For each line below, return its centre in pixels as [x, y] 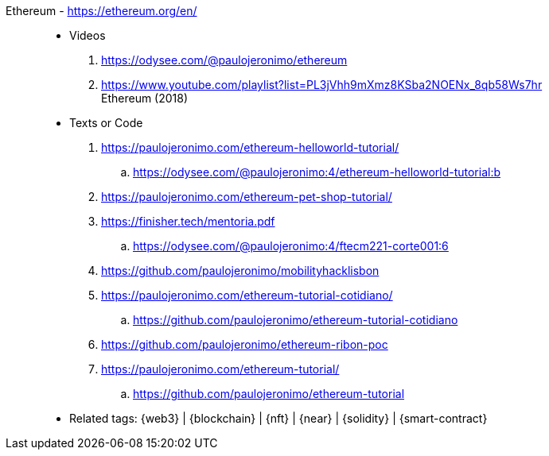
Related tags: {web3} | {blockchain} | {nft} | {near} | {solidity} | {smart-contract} [278, 418]
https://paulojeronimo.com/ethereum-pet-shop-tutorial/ [247, 197]
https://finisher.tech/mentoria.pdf [188, 221]
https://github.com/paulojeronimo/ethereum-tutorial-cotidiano [296, 320]
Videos [88, 35]
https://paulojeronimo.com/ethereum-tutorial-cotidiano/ [247, 295]
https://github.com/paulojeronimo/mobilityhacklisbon [240, 271]
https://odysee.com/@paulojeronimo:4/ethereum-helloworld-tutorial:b [317, 172]
